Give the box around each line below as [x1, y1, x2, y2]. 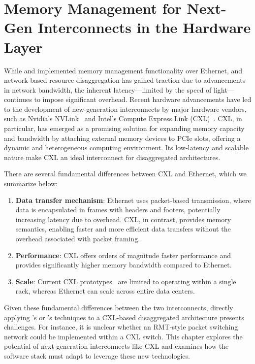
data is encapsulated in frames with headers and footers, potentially [15, 204, 221, 215]
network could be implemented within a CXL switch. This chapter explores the [4, 331, 243, 341]
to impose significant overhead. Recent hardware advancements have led [34, 94, 252, 104]
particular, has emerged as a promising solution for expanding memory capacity [4, 123, 245, 133]
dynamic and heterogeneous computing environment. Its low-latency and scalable [4, 142, 249, 153]
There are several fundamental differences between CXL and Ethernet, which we [4, 168, 247, 179]
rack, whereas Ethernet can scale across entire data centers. [15, 286, 195, 296]
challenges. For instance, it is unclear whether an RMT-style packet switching [4, 322, 238, 332]
